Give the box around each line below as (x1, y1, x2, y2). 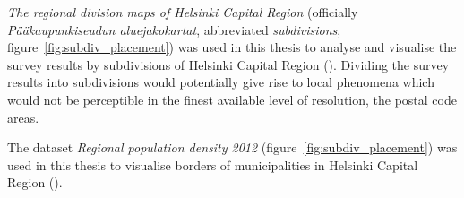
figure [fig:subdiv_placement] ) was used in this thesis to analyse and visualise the (7, 38, 457, 56)
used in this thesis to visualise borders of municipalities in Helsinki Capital (7, 155, 418, 174)
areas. (7, 108, 39, 126)
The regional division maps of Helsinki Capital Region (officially (7, 3, 358, 21)
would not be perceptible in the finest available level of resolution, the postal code (7, 90, 457, 108)
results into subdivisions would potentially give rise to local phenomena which (7, 73, 434, 91)
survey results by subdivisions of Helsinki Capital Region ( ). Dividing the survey (7, 55, 450, 73)
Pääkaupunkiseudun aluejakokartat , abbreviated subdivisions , (7, 20, 341, 39)
